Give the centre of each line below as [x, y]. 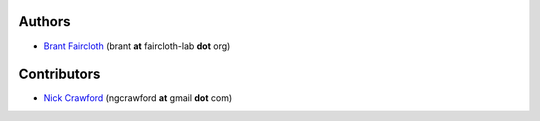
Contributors [59, 74]
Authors [44, 21]
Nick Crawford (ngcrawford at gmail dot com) [138, 98]
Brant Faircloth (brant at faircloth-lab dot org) [137, 46]
